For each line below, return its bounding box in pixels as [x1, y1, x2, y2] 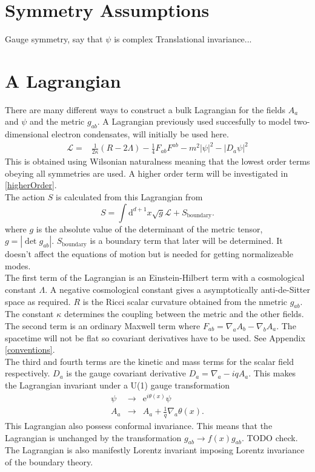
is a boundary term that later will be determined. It [90, 234, 283, 247]
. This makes [248, 367, 296, 379]
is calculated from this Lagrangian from [56, 190, 203, 203]
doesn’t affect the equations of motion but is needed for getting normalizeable [5, 247, 293, 260]
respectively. [5, 367, 50, 379]
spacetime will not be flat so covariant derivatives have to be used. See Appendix [5, 331, 305, 344]
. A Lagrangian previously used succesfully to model [97, 115, 291, 128]
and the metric [30, 115, 85, 128]
